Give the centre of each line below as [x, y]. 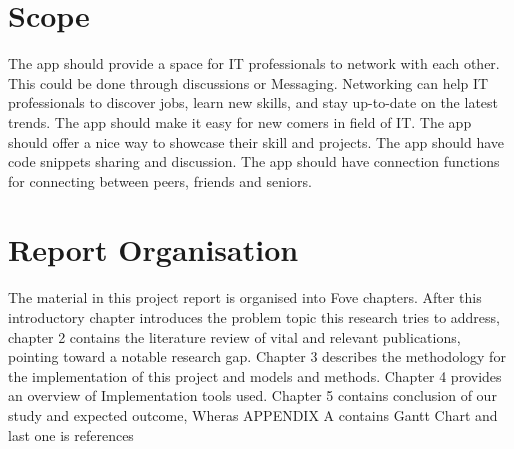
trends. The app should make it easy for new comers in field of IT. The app [240, 121]
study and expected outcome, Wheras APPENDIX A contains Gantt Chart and [253, 414]
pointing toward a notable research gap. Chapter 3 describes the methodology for [257, 356]
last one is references [71, 434]
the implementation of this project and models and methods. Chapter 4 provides [255, 375]
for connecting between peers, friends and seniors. [160, 180]
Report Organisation [153, 249]
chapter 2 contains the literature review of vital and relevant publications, [234, 336]
